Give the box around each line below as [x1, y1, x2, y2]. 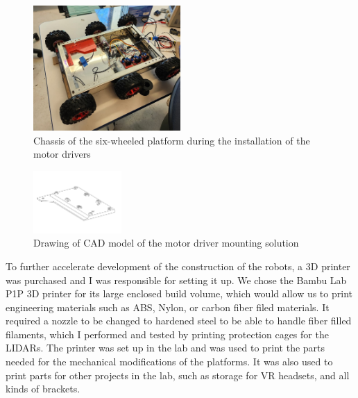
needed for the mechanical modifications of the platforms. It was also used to [6, 354, 333, 369]
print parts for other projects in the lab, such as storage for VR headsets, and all [6, 367, 350, 382]
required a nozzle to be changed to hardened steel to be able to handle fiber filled [6, 313, 352, 328]
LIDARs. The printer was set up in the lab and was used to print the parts [6, 340, 325, 355]
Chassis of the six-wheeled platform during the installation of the [33, 133, 310, 147]
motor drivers [33, 147, 91, 161]
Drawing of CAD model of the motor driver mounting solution [33, 235, 299, 250]
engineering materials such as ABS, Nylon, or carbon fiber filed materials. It [6, 299, 330, 314]
